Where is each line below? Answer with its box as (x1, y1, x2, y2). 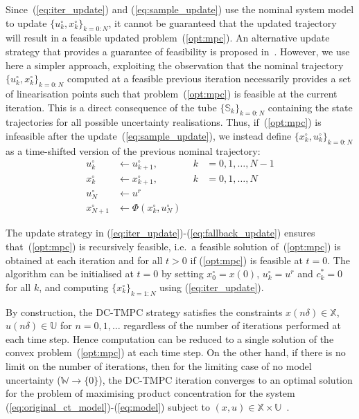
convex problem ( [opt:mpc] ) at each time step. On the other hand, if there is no (6, 345, 346, 360)
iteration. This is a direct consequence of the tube (6, 100, 217, 114)
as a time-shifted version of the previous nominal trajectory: (6, 143, 261, 158)
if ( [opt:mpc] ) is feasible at (190, 252, 303, 267)
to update (6, 15, 47, 30)
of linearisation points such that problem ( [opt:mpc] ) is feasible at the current (6, 86, 338, 100)
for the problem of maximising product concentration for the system (6, 386, 295, 400)
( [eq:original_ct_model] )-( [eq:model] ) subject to (6, 399, 210, 413)
